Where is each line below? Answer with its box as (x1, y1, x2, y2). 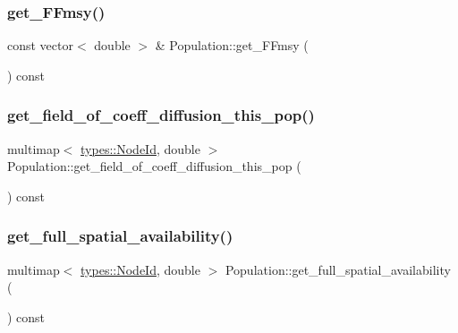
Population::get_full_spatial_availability (225, 260, 451, 278)
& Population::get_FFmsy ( (155, 36, 309, 55)
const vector (7, 36, 73, 55)
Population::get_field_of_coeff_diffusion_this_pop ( (7, 157, 301, 175)
